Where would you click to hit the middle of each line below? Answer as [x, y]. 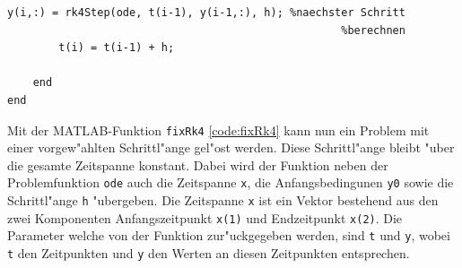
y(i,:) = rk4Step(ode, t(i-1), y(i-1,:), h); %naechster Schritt [206, 13]
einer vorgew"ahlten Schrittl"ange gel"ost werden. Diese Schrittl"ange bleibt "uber [231, 147]
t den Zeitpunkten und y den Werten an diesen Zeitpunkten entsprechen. [209, 253]
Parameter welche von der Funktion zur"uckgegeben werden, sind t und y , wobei [229, 235]
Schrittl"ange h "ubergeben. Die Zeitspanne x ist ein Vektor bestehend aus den [223, 200]
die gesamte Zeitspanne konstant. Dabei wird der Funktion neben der [198, 164]
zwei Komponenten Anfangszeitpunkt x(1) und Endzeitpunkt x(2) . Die [205, 217]
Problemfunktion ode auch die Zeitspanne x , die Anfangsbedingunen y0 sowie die [231, 182]
